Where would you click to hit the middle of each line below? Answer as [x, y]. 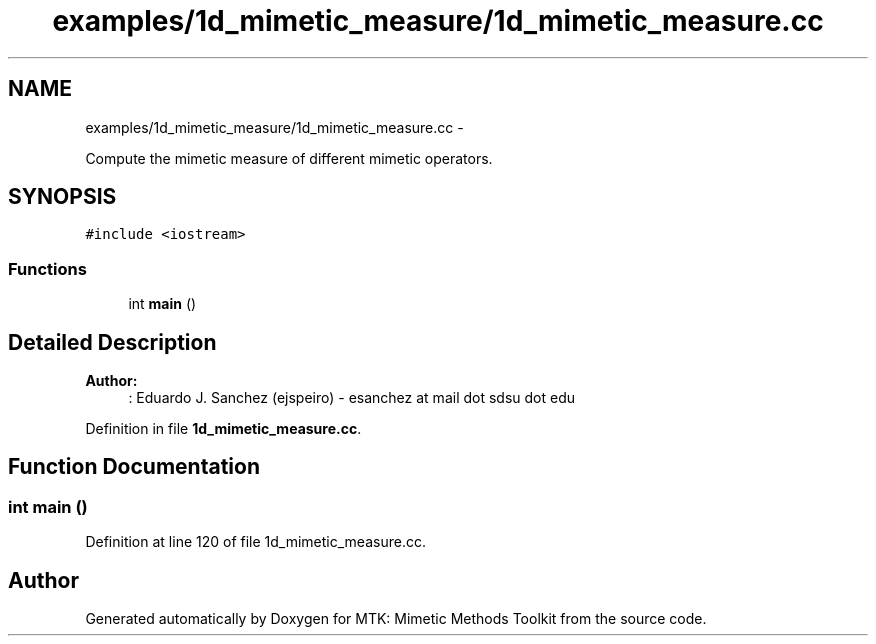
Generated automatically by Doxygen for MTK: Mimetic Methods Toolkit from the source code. [396, 619]
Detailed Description [112, 342]
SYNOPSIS [62, 197]
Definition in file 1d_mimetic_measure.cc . [223, 429]
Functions [47, 268]
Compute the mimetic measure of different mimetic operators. [289, 158]
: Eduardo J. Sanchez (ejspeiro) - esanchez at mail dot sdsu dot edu [352, 398]
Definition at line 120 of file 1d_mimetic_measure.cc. [255, 542]
